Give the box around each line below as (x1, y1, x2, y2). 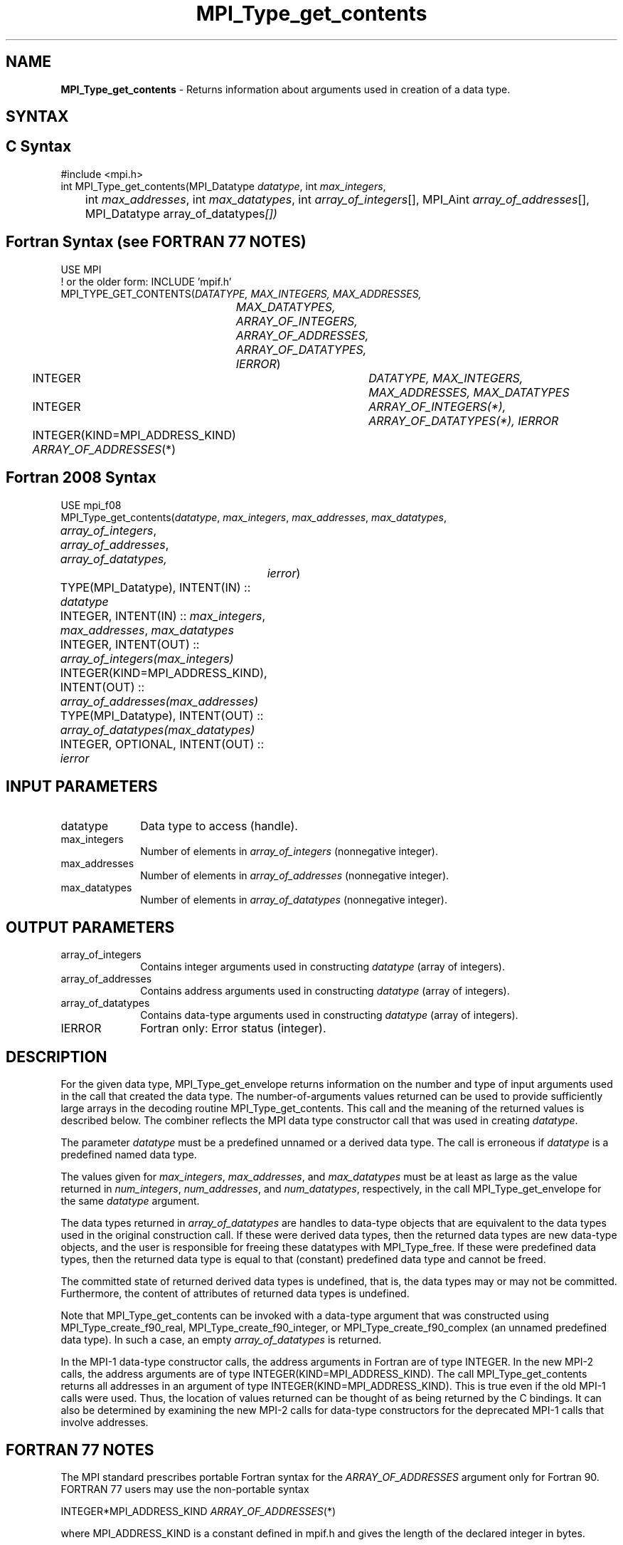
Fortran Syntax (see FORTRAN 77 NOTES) (6, 233, 307, 251)
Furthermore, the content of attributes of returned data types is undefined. (60, 1287, 410, 1300)
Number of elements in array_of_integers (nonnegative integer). (140, 845, 438, 858)
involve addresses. (60, 1416, 149, 1429)
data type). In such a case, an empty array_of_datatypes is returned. (60, 1334, 382, 1346)
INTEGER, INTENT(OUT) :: (60, 637, 200, 651)
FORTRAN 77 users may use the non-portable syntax (60, 1482, 309, 1495)
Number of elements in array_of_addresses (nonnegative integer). (140, 869, 449, 882)
